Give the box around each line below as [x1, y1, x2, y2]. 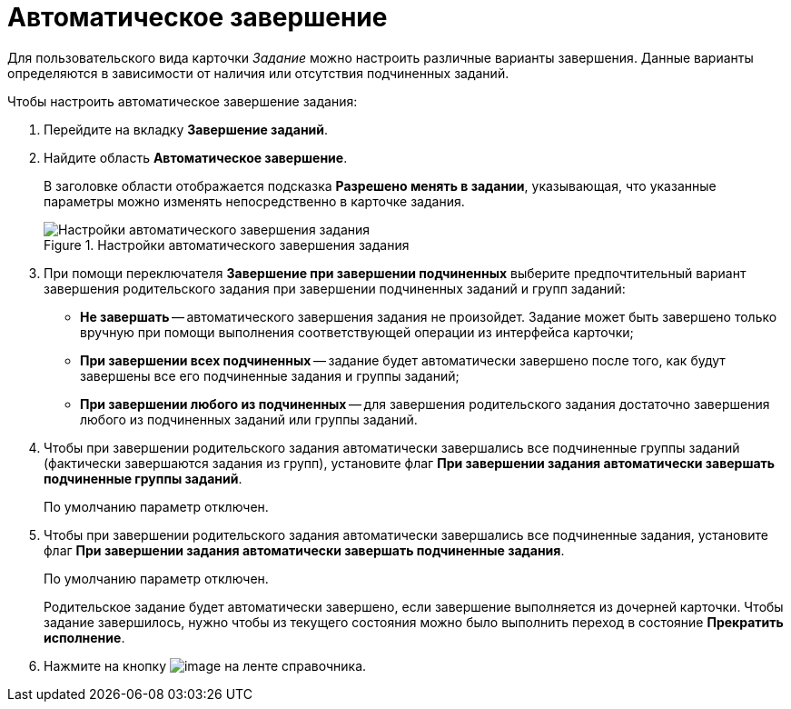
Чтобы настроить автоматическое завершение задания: [7, 93, 358, 109]
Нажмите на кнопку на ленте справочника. [44, 657, 367, 674]
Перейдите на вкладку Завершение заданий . [44, 121, 329, 137]
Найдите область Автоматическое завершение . [44, 149, 348, 165]
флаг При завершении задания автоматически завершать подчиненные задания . [44, 542, 565, 558]
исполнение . [44, 629, 125, 645]
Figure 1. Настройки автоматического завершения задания [44, 236, 410, 253]
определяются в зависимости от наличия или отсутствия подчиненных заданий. [7, 65, 509, 81]
